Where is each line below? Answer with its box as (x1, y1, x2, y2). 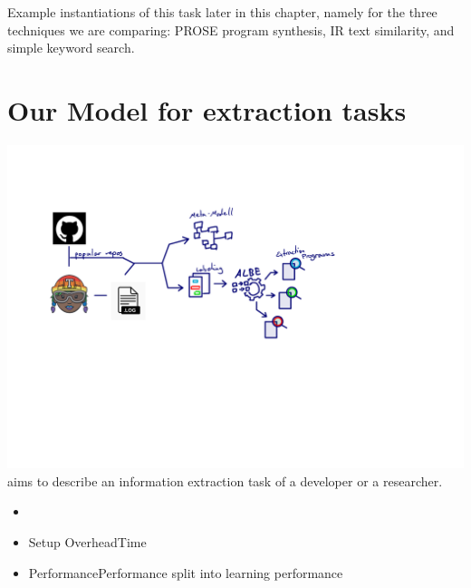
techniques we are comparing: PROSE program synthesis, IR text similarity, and (7, 20, 455, 39)
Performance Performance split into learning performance (28, 563, 343, 582)
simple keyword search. (7, 38, 135, 57)
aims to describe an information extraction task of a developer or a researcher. (7, 471, 443, 490)
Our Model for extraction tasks (7, 91, 407, 128)
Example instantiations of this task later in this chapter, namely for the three (7, 3, 437, 21)
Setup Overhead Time (28, 533, 147, 552)
